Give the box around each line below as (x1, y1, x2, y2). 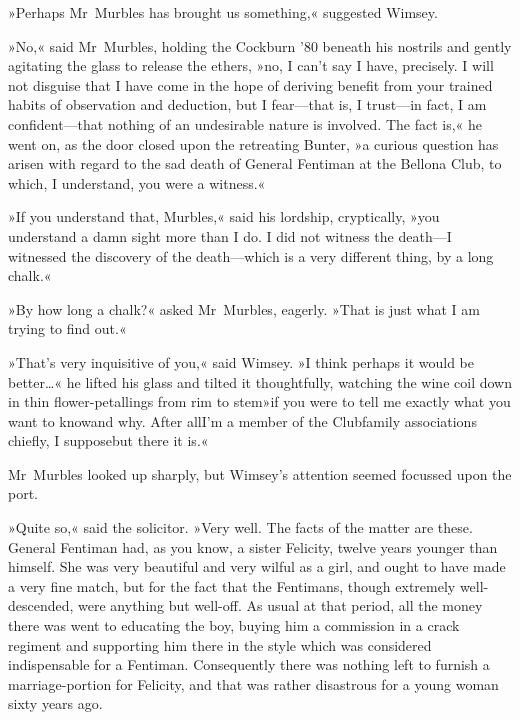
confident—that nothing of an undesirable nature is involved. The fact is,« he (8, 113, 483, 134)
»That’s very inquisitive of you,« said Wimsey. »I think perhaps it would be (8, 351, 475, 372)
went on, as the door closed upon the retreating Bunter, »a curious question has (8, 133, 499, 154)
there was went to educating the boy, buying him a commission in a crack (8, 615, 460, 636)
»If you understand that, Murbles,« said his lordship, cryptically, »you (8, 206, 440, 227)
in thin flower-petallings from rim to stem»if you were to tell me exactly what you (8, 391, 511, 412)
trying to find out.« (8, 318, 127, 339)
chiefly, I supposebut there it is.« (8, 430, 209, 451)
